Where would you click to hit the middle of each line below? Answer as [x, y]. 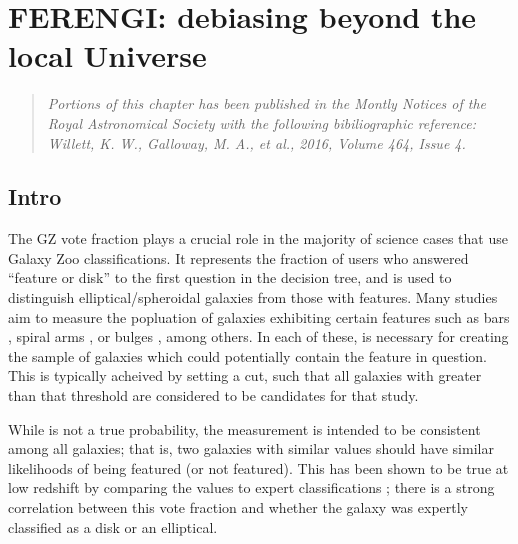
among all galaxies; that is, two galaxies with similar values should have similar [251, 448]
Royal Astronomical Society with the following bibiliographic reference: [262, 122]
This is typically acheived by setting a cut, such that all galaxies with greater [245, 375]
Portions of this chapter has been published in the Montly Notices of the [267, 103]
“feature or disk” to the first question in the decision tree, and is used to [230, 277]
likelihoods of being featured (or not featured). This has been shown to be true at [258, 467]
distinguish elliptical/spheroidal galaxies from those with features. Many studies [253, 297]
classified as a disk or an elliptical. [113, 526]
